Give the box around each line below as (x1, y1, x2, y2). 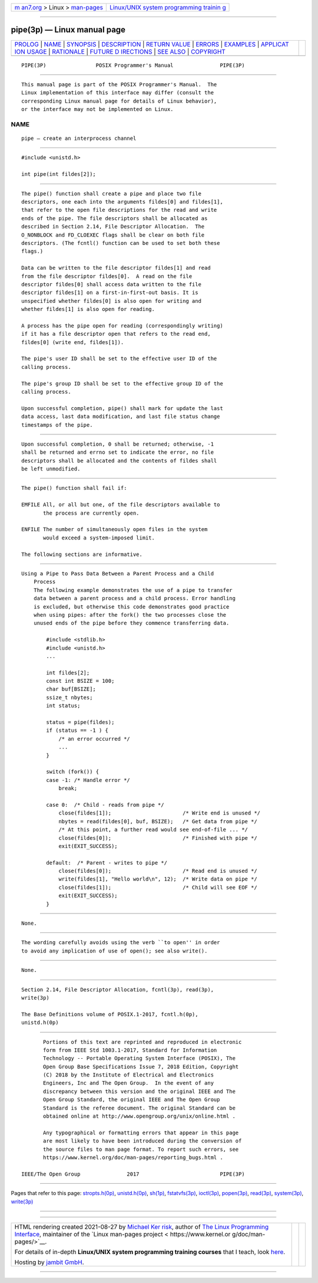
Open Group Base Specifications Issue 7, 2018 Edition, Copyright (43, 1063, 239, 1070)
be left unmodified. (21, 466, 81, 472)
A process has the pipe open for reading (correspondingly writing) (21, 322, 223, 329)
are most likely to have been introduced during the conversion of (43, 1138, 242, 1144)
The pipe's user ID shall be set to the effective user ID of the (21, 355, 217, 362)
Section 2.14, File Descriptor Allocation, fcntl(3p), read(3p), (21, 986, 214, 993)
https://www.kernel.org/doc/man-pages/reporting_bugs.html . (43, 1154, 223, 1161)
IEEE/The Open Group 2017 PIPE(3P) (21, 1170, 245, 1177)
